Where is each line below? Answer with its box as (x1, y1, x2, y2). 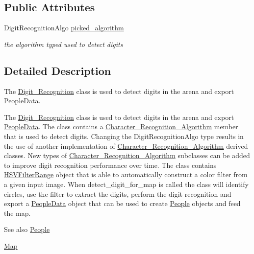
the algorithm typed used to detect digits (4, 39, 123, 49)
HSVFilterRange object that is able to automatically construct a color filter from (4, 169, 248, 180)
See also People (4, 224, 50, 234)
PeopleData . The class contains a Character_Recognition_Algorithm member (4, 121, 238, 132)
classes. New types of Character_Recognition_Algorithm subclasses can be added (4, 150, 250, 161)
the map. (4, 208, 31, 218)
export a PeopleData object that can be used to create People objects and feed (4, 198, 241, 208)
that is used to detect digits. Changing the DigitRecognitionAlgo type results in (4, 131, 244, 141)
